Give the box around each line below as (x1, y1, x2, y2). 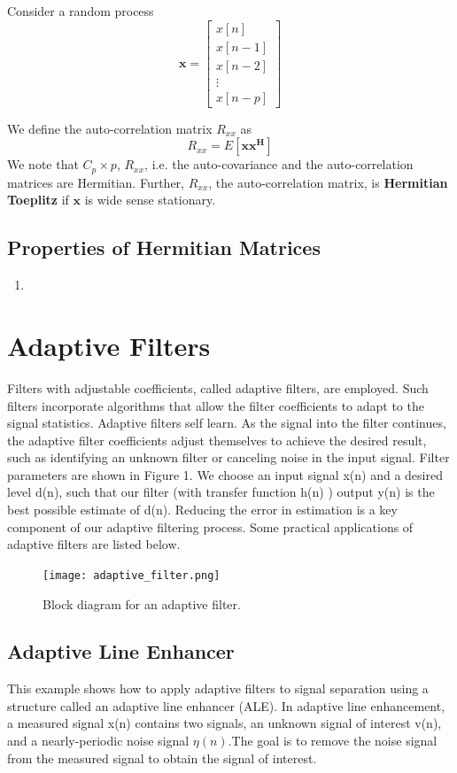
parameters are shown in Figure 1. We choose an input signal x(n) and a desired (7, 465, 443, 483)
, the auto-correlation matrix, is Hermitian (208, 173, 448, 191)
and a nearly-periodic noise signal (7, 731, 190, 750)
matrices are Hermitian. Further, (7, 173, 184, 191)
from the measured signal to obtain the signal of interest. (7, 748, 317, 767)
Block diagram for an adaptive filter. (43, 594, 241, 613)
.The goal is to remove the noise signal (228, 731, 438, 750)
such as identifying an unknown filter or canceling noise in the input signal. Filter (7, 448, 450, 467)
